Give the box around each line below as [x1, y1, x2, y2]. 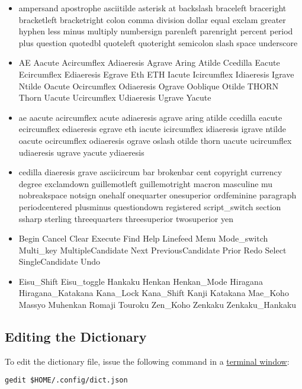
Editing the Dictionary [5, 327, 147, 346]
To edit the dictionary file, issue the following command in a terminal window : [5, 355, 290, 367]
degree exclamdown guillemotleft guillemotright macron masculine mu [18, 177, 273, 189]
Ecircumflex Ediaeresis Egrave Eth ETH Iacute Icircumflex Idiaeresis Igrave [18, 67, 294, 80]
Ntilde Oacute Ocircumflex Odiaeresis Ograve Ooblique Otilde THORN [18, 79, 279, 92]
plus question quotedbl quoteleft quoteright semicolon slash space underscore [18, 36, 298, 49]
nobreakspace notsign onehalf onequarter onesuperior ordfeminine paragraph [18, 189, 297, 201]
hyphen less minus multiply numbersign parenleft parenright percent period [18, 25, 293, 37]
